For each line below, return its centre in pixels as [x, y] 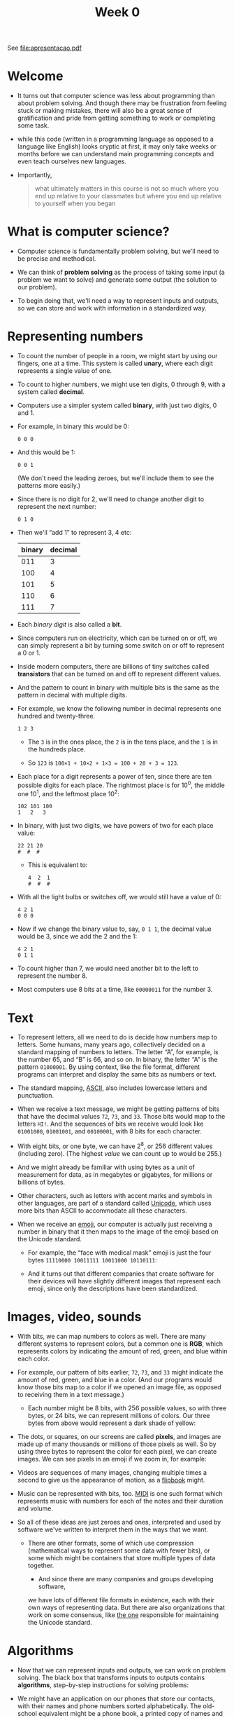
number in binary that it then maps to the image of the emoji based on [118, 1232]
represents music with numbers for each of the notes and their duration [120, 1501]
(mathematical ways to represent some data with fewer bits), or [119, 1550]
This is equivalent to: [58, 865]
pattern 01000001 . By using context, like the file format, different [109, 1067]
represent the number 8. [52, 976]
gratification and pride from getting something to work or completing [116, 118]
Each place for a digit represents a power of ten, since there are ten [115, 776]
